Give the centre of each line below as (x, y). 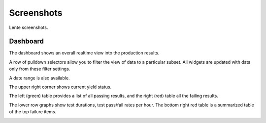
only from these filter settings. (40, 69)
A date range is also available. (39, 78)
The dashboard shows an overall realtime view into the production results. (84, 53)
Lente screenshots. (29, 27)
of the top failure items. (33, 112)
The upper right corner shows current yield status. (60, 87)
